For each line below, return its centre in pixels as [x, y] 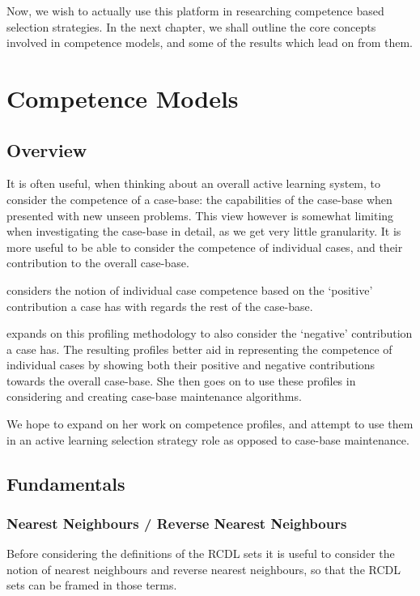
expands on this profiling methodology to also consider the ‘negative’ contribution [210, 333]
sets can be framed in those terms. [92, 585]
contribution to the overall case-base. [98, 263]
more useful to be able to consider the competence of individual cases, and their [205, 247]
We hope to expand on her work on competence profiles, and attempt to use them [210, 424]
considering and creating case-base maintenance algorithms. [154, 396]
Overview [47, 149]
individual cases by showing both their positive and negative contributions [191, 365]
